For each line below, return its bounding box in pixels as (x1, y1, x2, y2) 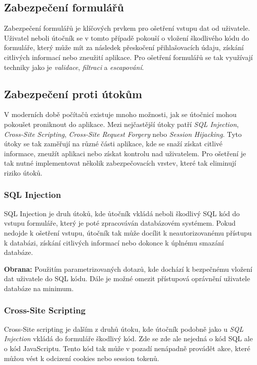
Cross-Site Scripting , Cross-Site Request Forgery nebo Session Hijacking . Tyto (4, 128, 242, 139)
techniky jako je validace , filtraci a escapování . (4, 61, 144, 72)
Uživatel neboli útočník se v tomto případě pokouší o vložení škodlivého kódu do (4, 32, 249, 43)
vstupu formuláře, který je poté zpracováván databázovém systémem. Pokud (4, 218, 236, 228)
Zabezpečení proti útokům (4, 86, 142, 101)
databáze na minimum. (4, 283, 74, 293)
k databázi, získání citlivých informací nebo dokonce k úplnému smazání (4, 237, 224, 247)
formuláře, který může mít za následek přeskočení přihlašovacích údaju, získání (4, 42, 244, 53)
